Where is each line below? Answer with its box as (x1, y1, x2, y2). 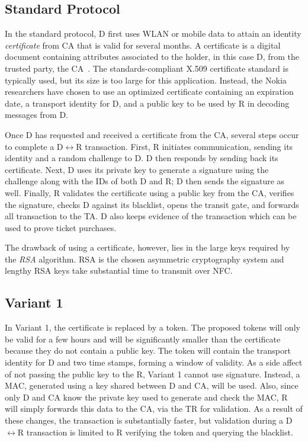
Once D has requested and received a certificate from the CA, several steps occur (5, 128, 299, 140)
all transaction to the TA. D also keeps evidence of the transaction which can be (5, 210, 297, 222)
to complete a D (5, 140, 63, 152)
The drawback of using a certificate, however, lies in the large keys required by (5, 241, 290, 254)
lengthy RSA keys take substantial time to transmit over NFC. (5, 264, 233, 277)
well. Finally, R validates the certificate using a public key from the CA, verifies (5, 186, 294, 198)
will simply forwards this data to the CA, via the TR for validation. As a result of (5, 402, 303, 415)
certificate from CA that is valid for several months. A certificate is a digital (5, 39, 281, 51)
